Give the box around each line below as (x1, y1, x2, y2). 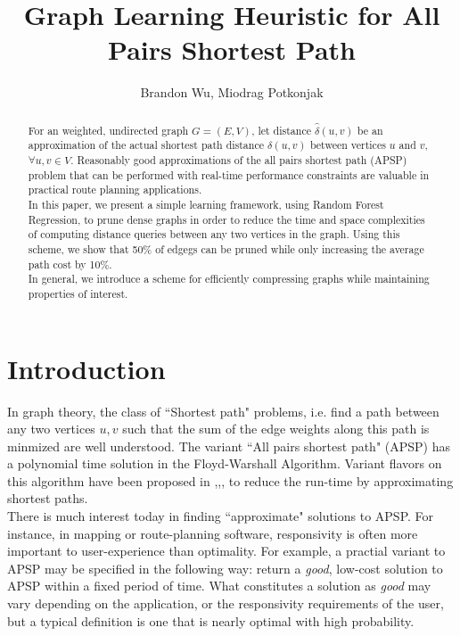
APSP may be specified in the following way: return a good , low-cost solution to (7, 558, 443, 577)
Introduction (7, 350, 166, 386)
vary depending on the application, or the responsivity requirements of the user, (7, 594, 444, 613)
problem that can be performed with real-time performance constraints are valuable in (28, 167, 430, 182)
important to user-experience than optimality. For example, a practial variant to (7, 541, 446, 560)
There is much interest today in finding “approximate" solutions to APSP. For (7, 507, 434, 525)
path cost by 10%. (28, 256, 112, 271)
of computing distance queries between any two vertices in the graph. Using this (28, 227, 400, 242)
